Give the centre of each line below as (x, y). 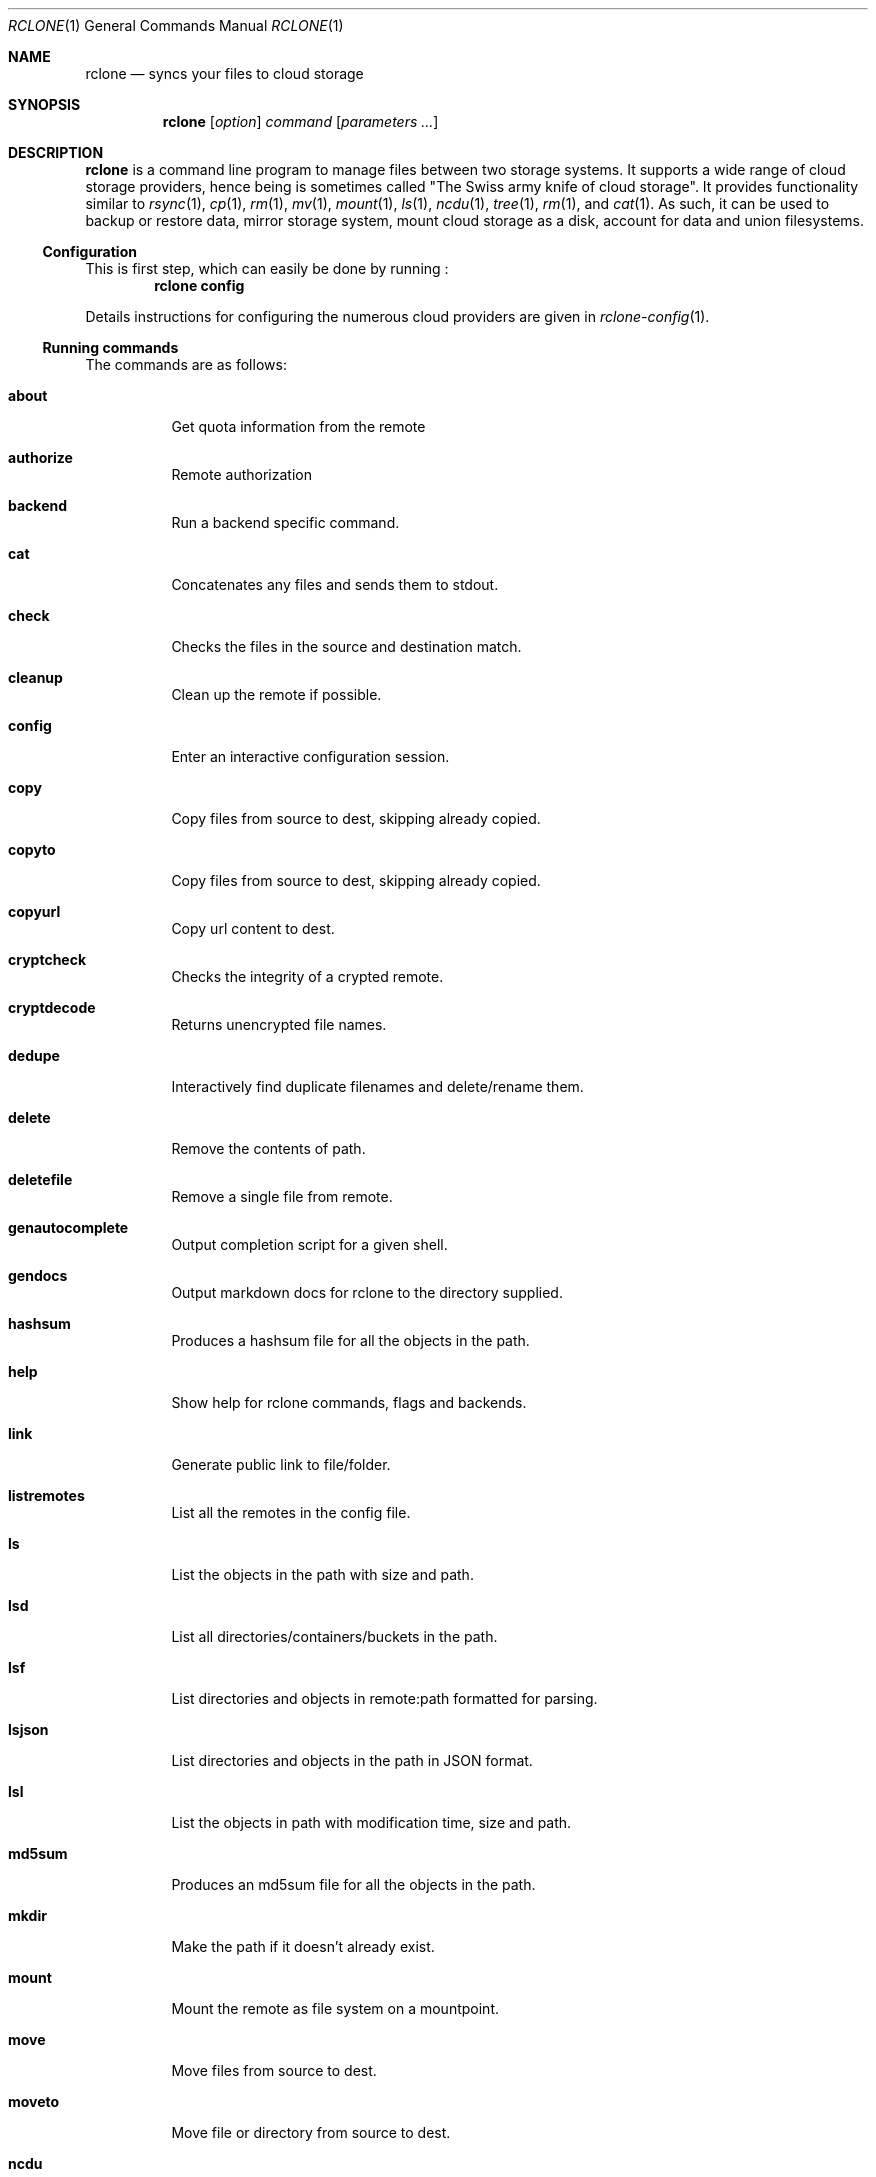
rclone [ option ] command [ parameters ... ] (300, 121)
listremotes (46, 1495)
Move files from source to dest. (274, 2070)
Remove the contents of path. (268, 1148)
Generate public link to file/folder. (281, 1464)
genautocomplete (68, 1227)
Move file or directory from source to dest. (311, 2132)
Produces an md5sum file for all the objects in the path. (353, 1884)
